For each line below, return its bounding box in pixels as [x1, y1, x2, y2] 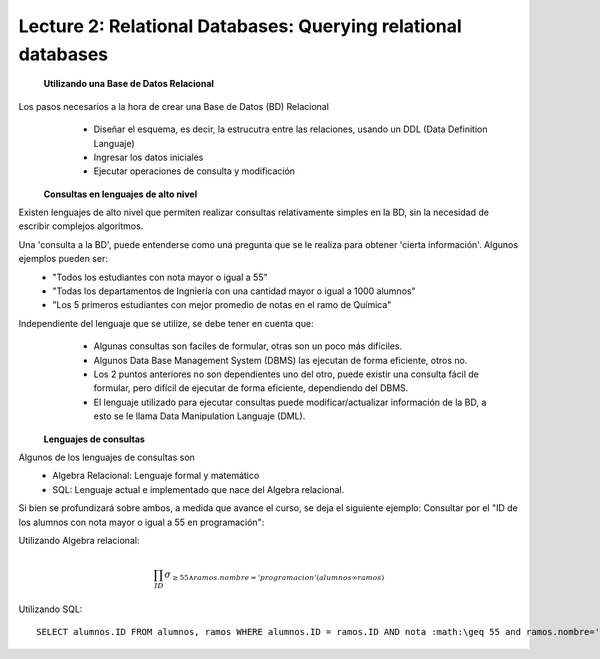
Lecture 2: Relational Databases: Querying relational [18, 15, 462, 37]
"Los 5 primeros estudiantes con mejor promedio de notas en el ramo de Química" [52, 299, 392, 311]
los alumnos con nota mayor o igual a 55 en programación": [18, 516, 265, 528]
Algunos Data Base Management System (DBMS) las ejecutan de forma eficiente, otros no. [93, 354, 468, 366]
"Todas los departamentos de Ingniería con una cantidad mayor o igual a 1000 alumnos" [52, 285, 416, 297]
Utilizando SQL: [18, 603, 83, 615]
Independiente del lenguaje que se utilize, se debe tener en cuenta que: [18, 317, 314, 329]
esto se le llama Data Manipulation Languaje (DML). [93, 410, 306, 422]
